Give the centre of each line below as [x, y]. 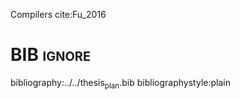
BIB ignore [51, 55]
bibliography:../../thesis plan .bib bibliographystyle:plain [120, 83]
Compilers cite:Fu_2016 [58, 14]
